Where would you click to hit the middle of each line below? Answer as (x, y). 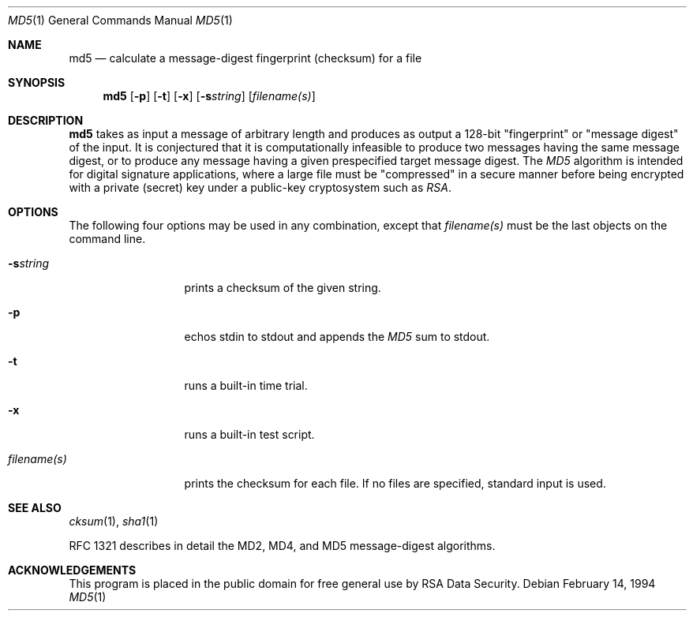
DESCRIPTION (46, 120)
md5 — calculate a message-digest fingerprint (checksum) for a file (245, 58)
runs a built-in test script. (249, 434)
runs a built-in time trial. (246, 385)
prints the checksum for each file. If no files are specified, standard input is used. (395, 483)
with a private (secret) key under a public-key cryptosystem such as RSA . (260, 187)
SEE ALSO (35, 508)
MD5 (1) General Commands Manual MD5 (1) (120, 20)
